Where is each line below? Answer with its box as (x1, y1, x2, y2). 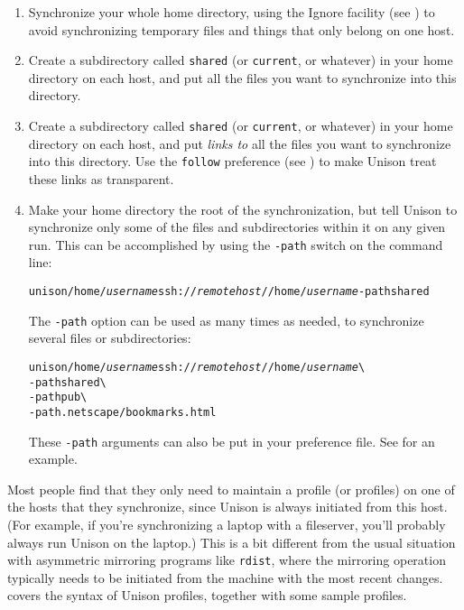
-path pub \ (28, 391, 88, 404)
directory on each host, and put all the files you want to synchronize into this (28, 68, 457, 87)
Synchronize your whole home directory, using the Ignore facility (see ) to (28, 3, 435, 21)
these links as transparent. (28, 169, 174, 188)
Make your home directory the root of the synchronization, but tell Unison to (28, 199, 458, 218)
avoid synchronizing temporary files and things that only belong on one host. (28, 20, 455, 39)
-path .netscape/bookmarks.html (28, 405, 217, 419)
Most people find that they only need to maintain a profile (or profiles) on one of (7, 479, 455, 498)
